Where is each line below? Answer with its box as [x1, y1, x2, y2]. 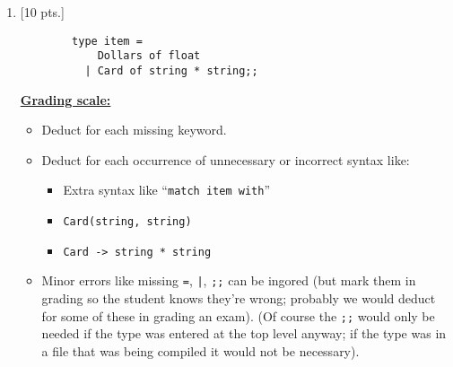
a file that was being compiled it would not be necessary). [41, 341, 360, 360]
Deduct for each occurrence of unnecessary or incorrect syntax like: [41, 150, 410, 169]
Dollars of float [97, 49, 201, 63]
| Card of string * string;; [84, 64, 258, 77]
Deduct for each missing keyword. [41, 120, 227, 139]
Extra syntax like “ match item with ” [63, 180, 270, 199]
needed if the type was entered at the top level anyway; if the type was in [41, 324, 447, 343]
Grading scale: [20, 90, 111, 109]
